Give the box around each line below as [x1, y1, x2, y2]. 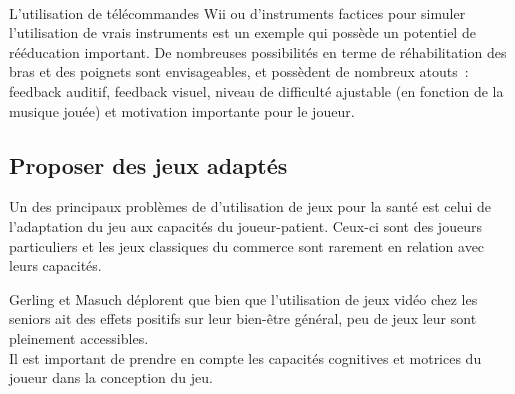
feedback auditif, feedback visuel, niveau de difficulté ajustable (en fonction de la [9, 80, 504, 101]
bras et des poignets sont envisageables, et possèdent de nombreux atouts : [9, 61, 469, 82]
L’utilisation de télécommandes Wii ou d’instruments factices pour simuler [9, 2, 466, 23]
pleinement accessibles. [9, 327, 149, 348]
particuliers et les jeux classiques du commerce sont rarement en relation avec [9, 235, 485, 256]
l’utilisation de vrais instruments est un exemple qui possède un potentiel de [9, 22, 476, 43]
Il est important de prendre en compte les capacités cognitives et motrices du [9, 347, 482, 368]
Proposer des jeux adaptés [9, 149, 288, 180]
